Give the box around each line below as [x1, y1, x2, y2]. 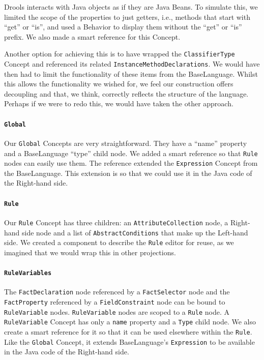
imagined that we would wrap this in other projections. [4, 247, 176, 257]
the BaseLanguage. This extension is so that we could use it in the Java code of [4, 167, 252, 178]
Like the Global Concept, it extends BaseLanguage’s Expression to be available [4, 336, 255, 347]
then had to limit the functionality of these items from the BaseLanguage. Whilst [4, 68, 258, 79]
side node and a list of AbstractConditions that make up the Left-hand [22, 227, 248, 237]
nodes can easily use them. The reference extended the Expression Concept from [4, 158, 258, 168]
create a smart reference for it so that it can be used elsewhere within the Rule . [4, 326, 252, 337]
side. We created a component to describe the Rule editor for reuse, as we [4, 237, 234, 248]
